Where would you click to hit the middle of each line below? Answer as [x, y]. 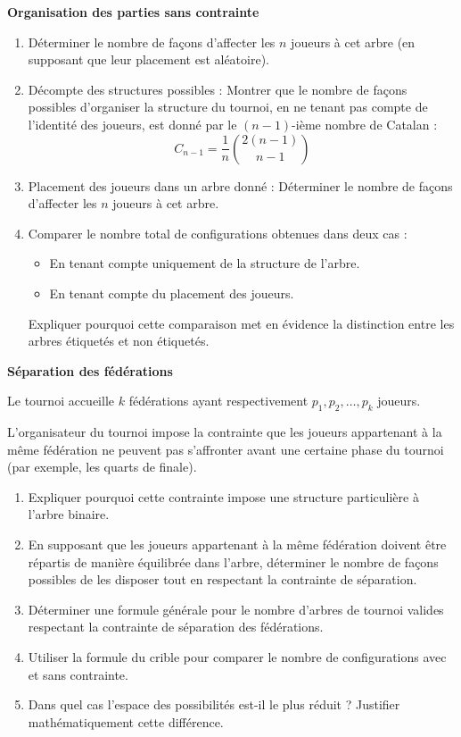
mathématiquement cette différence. [126, 721]
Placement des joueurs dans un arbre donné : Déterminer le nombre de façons [240, 185]
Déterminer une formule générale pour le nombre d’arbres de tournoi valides [236, 609]
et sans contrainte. [78, 674]
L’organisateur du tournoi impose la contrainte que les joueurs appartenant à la [225, 432]
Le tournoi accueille [61, 401]
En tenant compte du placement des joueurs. [172, 293]
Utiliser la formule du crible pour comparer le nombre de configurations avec [237, 657]
